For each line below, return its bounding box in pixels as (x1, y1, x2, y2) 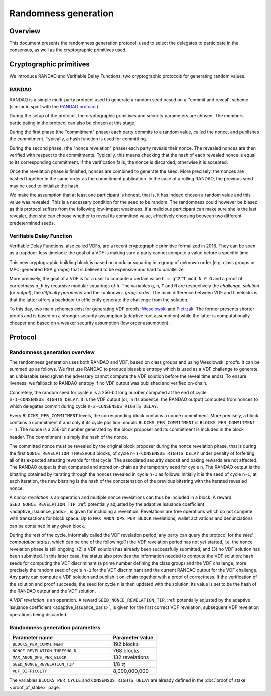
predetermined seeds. (9, 220, 55, 226)
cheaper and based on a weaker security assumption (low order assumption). (9, 320, 170, 326)
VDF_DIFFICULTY (12, 668, 47, 674)
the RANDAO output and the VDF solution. (9, 588, 96, 594)
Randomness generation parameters (9, 624, 101, 631)
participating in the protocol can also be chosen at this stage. (9, 120, 136, 126)
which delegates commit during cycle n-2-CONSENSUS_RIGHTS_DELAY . (9, 403, 158, 409)
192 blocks (113, 641, 139, 648)
